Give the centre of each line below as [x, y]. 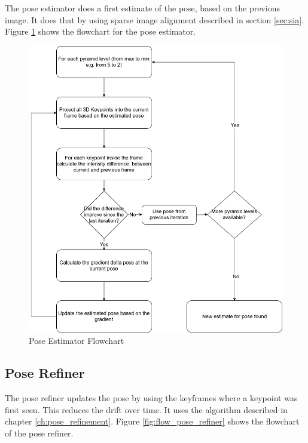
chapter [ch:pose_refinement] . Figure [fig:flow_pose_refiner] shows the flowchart [152, 421]
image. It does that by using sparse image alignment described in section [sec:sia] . [155, 19]
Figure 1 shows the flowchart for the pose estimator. [100, 31]
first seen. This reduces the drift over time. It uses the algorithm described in [146, 409]
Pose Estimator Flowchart [77, 341]
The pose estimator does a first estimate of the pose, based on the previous [142, 8]
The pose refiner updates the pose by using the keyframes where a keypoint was [151, 397]
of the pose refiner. [39, 433]
